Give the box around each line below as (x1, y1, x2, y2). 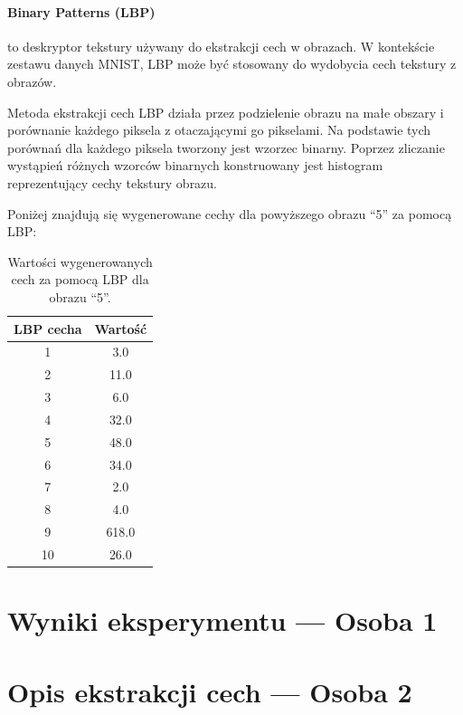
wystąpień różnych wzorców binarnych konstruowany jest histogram (7, 156, 383, 175)
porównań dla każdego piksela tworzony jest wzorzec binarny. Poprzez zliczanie (7, 138, 445, 157)
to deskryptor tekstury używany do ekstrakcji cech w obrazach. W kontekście (7, 36, 435, 55)
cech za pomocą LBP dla (11, 270, 149, 289)
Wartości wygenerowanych (7, 252, 153, 271)
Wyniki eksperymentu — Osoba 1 (7, 602, 438, 639)
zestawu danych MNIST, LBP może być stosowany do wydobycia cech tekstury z (7, 54, 457, 73)
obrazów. (7, 71, 57, 91)
